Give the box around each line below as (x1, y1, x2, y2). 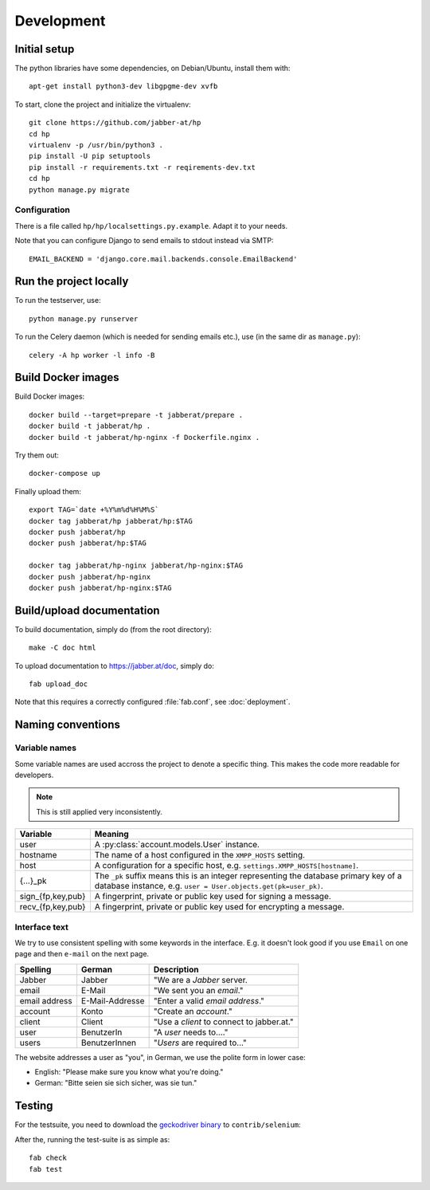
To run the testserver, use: (14, 296, 101, 305)
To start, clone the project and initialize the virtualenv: (14, 100, 191, 109)
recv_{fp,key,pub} (19, 901, 86, 913)
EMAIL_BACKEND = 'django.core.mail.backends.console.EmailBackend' (29, 254, 298, 263)
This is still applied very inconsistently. (36, 807, 163, 816)
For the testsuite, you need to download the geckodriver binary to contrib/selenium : (14, 1120, 302, 1129)
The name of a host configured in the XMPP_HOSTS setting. (94, 850, 306, 861)
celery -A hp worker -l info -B (29, 351, 155, 359)
